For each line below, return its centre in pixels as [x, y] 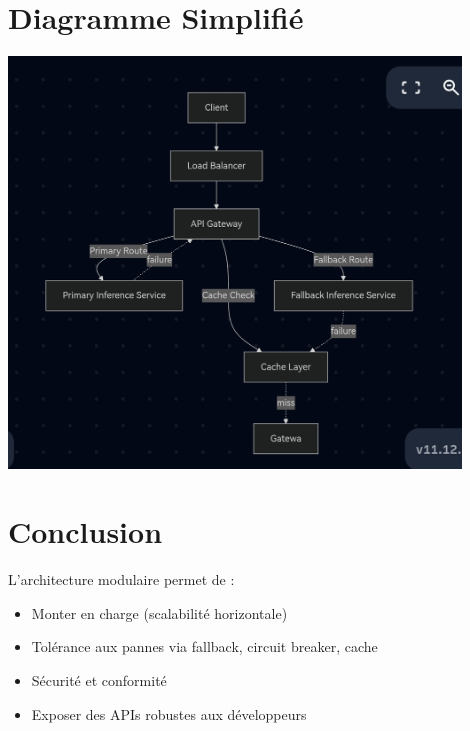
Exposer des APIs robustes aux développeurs [169, 713]
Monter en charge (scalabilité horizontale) [159, 612]
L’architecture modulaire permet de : [121, 579]
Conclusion [85, 531]
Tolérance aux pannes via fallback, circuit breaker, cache [204, 646]
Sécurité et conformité [99, 680]
